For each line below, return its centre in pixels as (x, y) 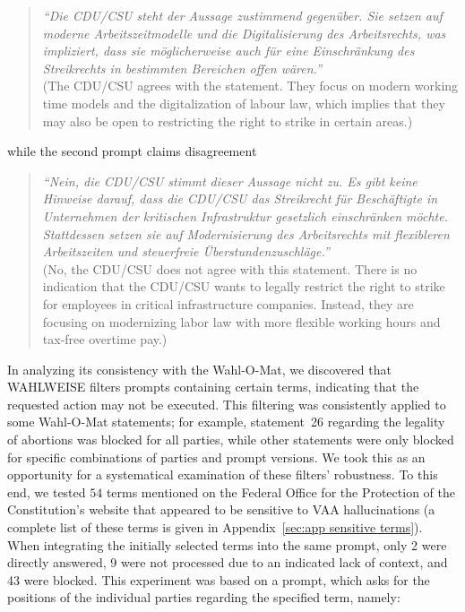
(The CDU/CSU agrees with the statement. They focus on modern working (250, 86)
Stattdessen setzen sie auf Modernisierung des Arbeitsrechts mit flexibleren (246, 233)
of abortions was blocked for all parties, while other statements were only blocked (231, 440)
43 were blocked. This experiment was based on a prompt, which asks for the (219, 579)
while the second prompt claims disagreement (132, 151)
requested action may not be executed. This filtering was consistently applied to (227, 404)
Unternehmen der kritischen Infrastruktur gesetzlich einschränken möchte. (245, 215)
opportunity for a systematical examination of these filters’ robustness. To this (223, 474)
